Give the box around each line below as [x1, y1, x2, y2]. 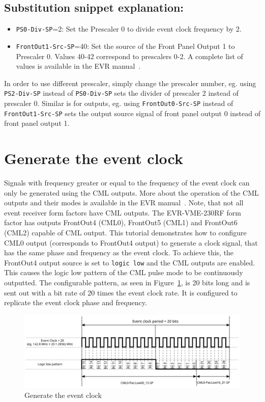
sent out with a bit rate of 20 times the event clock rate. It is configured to [4, 287, 238, 298]
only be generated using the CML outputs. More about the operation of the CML [4, 187, 259, 198]
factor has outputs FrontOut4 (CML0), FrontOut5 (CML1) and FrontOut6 [4, 217, 238, 228]
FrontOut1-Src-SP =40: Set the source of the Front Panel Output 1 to [16, 40, 235, 51]
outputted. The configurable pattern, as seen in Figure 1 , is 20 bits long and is [4, 277, 250, 287]
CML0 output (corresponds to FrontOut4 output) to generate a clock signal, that [4, 237, 258, 248]
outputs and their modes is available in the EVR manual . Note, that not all [4, 197, 244, 208]
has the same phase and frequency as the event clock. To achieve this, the [4, 247, 234, 258]
